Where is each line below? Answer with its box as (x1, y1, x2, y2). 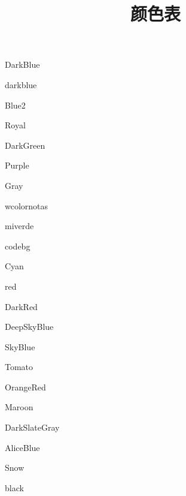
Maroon (5, 401, 33, 413)
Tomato (5, 360, 33, 373)
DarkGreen (5, 139, 45, 151)
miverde (5, 220, 34, 232)
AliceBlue (5, 441, 40, 453)
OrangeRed (5, 380, 46, 393)
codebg (5, 239, 31, 252)
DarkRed (5, 300, 38, 312)
